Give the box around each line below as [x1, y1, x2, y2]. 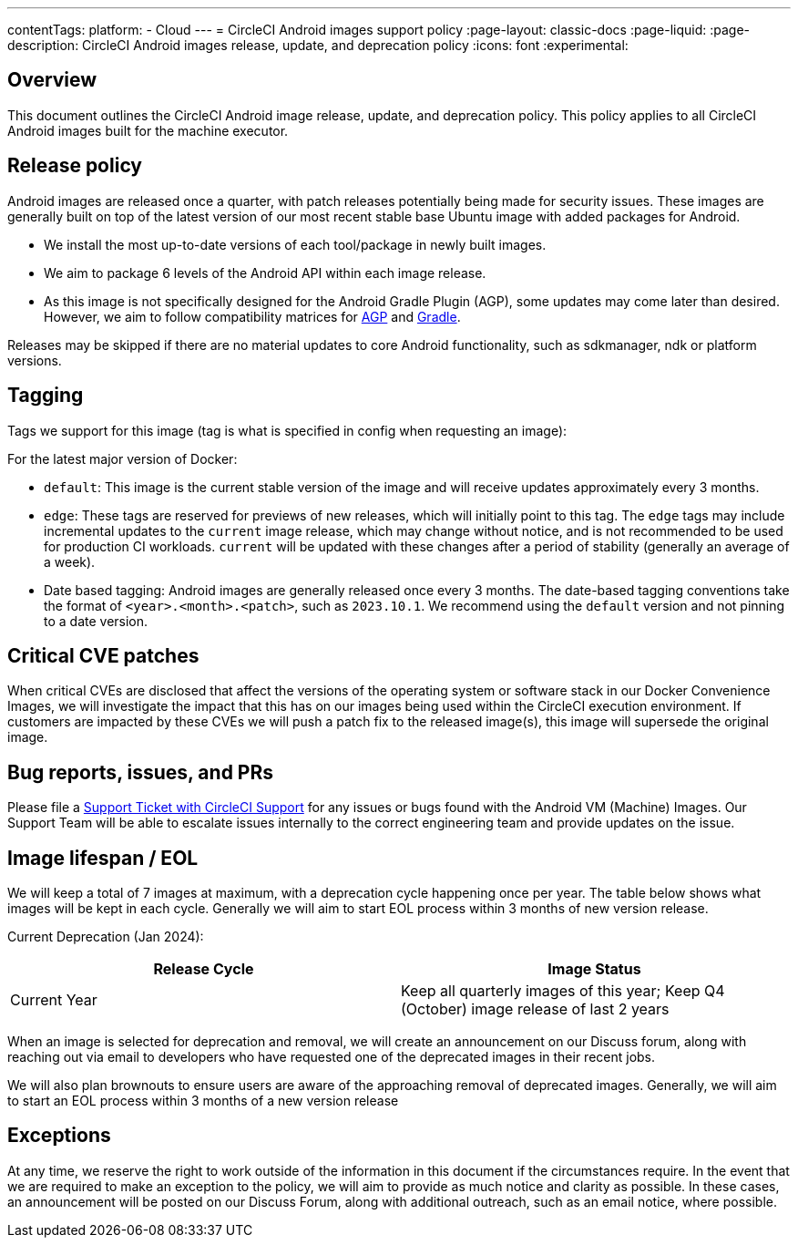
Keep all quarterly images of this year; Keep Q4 [401, 982, 725, 1001]
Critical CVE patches [7, 643, 199, 667]
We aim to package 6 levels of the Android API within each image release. [44, 264, 486, 281]
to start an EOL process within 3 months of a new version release [7, 1093, 399, 1109]
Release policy [7, 154, 143, 178]
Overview [7, 68, 97, 92]
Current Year [10, 991, 97, 1010]
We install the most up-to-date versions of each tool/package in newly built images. [44, 236, 547, 252]
